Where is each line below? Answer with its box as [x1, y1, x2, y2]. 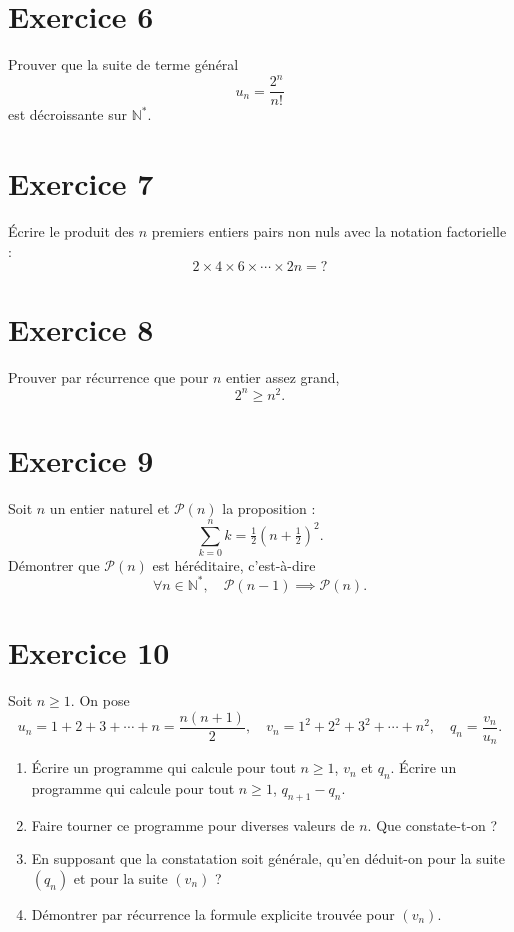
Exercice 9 [8, 440, 154, 481]
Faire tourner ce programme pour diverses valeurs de [31, 814, 355, 835]
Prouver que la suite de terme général [8, 54, 239, 75]
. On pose [70, 690, 130, 711]
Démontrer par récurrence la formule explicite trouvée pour [31, 903, 395, 924]
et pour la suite [73, 867, 168, 888]
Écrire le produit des [8, 221, 135, 241]
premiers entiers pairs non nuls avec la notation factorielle [151, 221, 507, 241]
